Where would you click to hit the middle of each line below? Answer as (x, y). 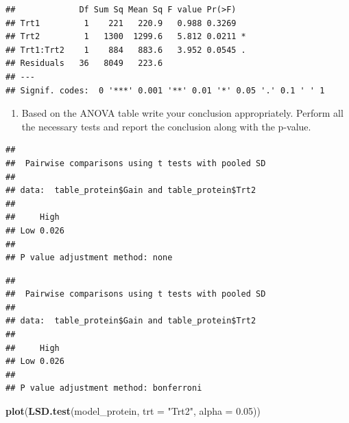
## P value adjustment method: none (89, 258)
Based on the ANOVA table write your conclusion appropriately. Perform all (182, 113)
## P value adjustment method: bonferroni (104, 388)
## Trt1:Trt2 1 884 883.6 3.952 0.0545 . (126, 50)
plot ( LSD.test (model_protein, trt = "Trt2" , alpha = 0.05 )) (133, 411)
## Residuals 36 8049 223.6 (84, 64)
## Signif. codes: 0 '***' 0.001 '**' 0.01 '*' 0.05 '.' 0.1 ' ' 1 (165, 90)
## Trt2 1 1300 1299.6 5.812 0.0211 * (126, 37)
